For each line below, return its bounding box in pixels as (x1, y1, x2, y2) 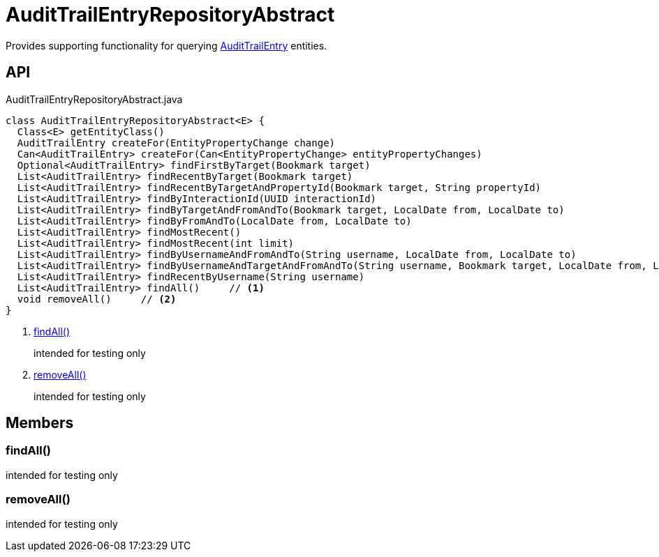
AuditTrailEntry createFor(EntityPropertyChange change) (17, 137, 336, 148)
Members (6, 414, 74, 432)
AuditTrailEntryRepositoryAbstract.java (6, 93, 183, 105)
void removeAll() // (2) (17, 293, 177, 305)
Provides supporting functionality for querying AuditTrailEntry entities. (6, 39, 327, 52)
